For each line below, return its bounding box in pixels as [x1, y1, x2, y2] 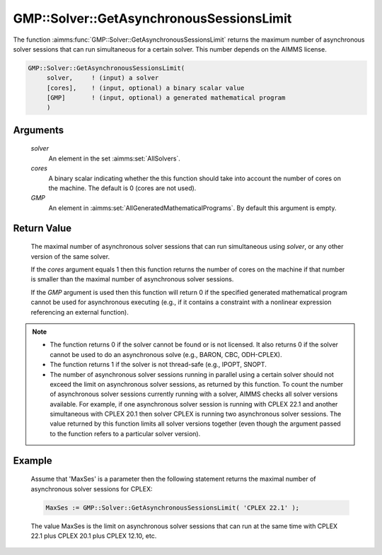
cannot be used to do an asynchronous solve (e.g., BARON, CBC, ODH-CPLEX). [50, 350, 282, 358]
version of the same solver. [30, 252, 110, 261]
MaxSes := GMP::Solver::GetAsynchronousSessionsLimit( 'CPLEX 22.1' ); [45, 503, 300, 512]
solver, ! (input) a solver [46, 74, 159, 82]
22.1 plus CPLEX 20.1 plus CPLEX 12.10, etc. [30, 532, 157, 540]
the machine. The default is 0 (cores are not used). [48, 184, 197, 192]
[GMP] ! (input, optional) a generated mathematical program [46, 94, 286, 102]
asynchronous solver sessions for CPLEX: [30, 484, 153, 493]
